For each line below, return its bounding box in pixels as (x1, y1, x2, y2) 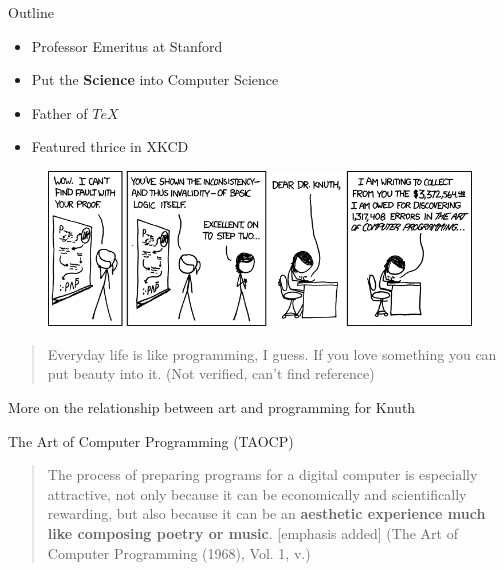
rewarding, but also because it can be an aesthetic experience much (47, 503, 486, 524)
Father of (31, 102, 88, 123)
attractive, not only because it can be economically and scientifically (47, 483, 467, 504)
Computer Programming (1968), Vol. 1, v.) (47, 542, 311, 563)
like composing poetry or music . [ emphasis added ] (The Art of (47, 522, 458, 543)
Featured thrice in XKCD (31, 136, 189, 157)
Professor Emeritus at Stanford (31, 35, 223, 56)
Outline (8, 2, 54, 22)
